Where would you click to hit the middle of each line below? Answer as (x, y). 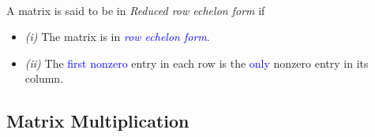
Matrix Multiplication (98, 121)
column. (44, 78)
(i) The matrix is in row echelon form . (117, 37)
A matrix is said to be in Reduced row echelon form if (136, 10)
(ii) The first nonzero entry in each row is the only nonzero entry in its (197, 63)
